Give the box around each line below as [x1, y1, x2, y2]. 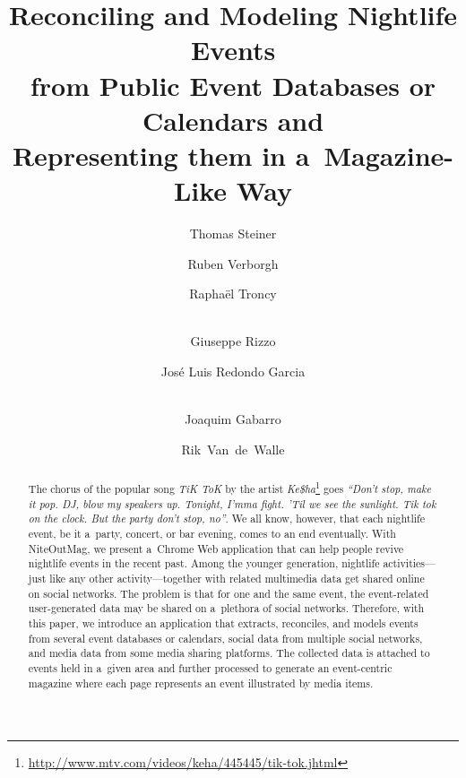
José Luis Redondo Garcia [160, 362, 306, 381]
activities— [383, 556, 436, 571]
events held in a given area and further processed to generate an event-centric [28, 661, 393, 676]
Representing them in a [12, 136, 310, 173]
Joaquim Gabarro [185, 410, 281, 428]
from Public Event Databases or [30, 66, 436, 103]
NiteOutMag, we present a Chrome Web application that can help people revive [28, 540, 404, 556]
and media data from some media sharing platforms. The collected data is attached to [28, 645, 430, 661]
